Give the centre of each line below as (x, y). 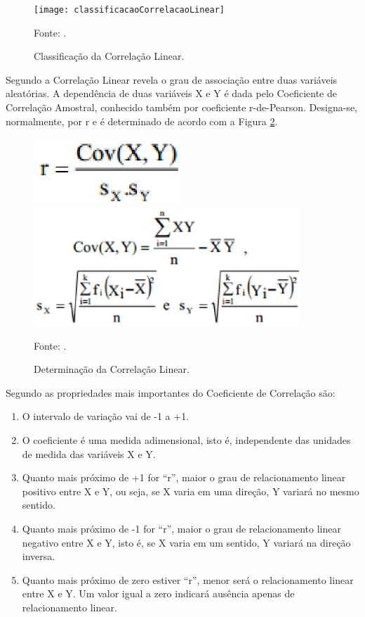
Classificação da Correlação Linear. (109, 56)
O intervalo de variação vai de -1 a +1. (106, 416)
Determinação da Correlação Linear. (112, 369)
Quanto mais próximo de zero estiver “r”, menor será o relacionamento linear (188, 579)
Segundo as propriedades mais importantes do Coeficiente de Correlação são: (171, 392)
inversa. (39, 556)
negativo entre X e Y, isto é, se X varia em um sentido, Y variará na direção (186, 542)
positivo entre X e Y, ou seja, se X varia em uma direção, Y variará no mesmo (191, 491)
